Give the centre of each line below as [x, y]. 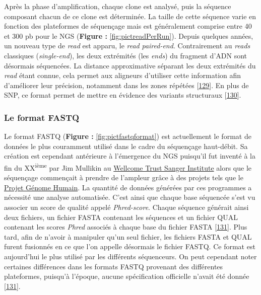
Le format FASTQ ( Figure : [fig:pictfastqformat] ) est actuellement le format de [128, 136]
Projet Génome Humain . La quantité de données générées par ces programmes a [128, 187]
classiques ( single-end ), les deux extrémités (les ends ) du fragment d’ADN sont [126, 55]
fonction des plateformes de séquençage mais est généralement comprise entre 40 [128, 26]
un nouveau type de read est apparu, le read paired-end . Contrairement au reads [127, 46]
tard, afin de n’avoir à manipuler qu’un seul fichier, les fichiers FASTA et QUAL [128, 236]
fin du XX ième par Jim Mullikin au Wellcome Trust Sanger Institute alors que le [128, 167]
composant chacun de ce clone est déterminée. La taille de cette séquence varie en [130, 16]
